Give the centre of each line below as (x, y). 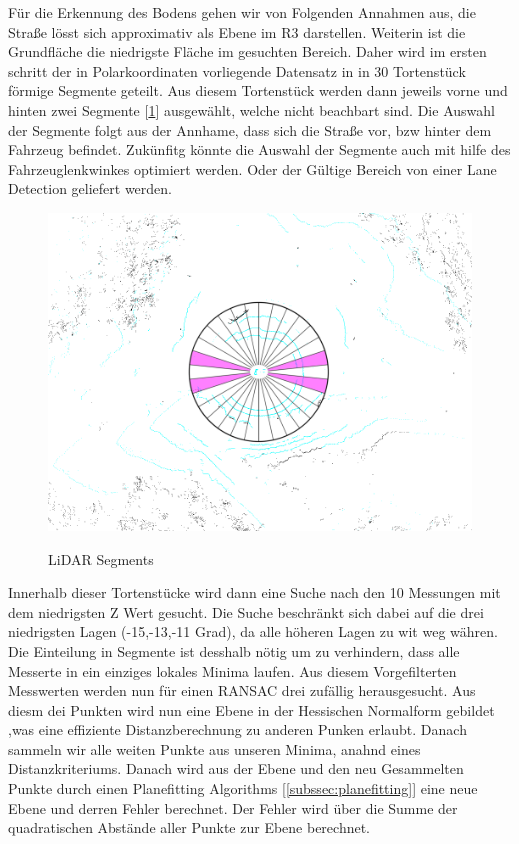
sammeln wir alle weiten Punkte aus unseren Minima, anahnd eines (214, 748)
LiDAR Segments (101, 558)
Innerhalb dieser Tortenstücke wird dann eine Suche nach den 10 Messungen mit (254, 592)
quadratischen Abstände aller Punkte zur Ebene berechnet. (189, 827)
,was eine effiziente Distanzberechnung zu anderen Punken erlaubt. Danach (237, 729)
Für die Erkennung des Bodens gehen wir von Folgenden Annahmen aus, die (242, 12)
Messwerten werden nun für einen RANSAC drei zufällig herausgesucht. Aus (242, 690)
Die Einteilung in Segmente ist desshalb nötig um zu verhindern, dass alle (234, 650)
